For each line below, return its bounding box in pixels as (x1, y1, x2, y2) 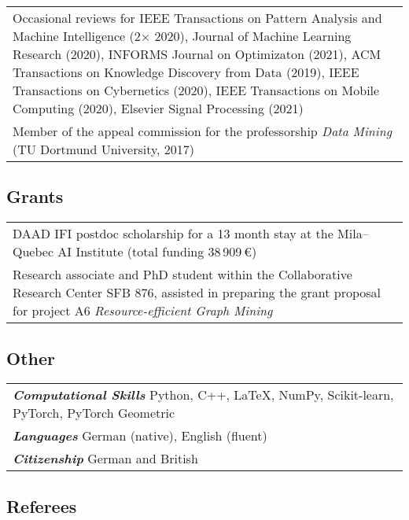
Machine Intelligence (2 (13, 27, 141, 45)
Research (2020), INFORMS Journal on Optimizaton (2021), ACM (13, 45, 381, 63)
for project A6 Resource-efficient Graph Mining (13, 301, 273, 320)
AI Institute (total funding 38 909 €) (57, 242, 257, 261)
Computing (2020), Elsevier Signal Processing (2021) (13, 99, 304, 117)
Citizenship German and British (13, 449, 198, 468)
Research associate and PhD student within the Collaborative (13, 265, 352, 284)
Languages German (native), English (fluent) (13, 426, 267, 445)
